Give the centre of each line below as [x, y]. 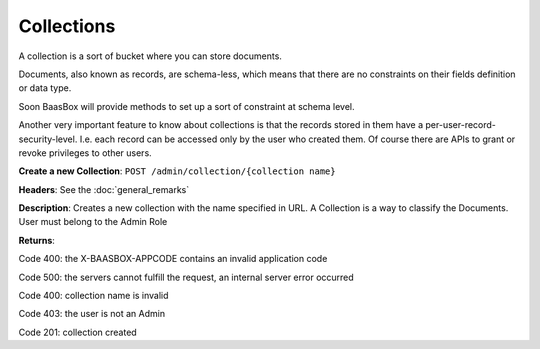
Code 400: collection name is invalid [93, 296]
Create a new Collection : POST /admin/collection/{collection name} [177, 171]
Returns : [36, 240]
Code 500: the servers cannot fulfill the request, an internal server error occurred [186, 277]
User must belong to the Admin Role [93, 222]
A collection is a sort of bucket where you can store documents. [150, 56]
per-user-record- [461, 125]
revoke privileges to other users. [85, 152]
